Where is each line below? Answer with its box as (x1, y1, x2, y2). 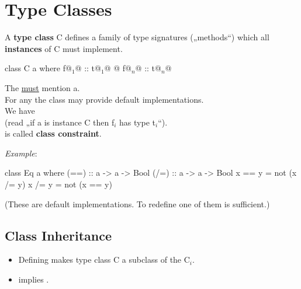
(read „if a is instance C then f (5, 116, 115, 128)
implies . (18, 273, 49, 285)
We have (5, 105, 35, 117)
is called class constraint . (5, 127, 102, 140)
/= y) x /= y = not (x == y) (5, 178, 112, 190)
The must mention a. (5, 81, 80, 93)
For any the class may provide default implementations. (5, 93, 204, 105)
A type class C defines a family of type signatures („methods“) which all (5, 31, 269, 43)
